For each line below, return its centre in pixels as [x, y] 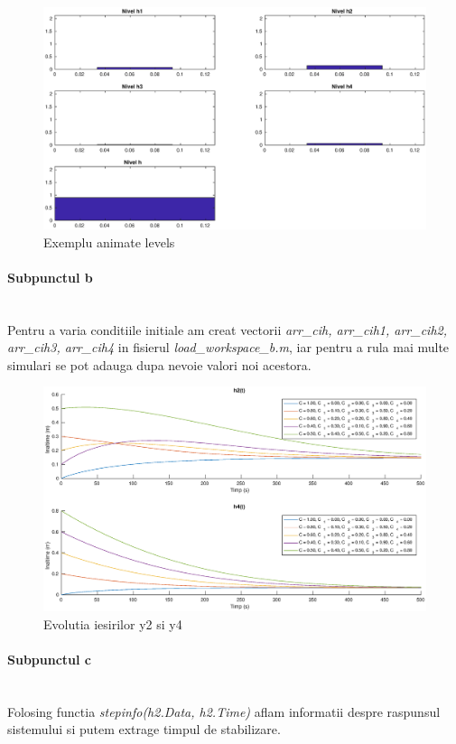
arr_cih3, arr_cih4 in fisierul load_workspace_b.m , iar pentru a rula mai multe [228, 347]
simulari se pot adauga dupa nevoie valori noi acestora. [159, 364]
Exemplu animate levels [109, 242]
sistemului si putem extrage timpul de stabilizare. [144, 729]
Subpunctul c [50, 659]
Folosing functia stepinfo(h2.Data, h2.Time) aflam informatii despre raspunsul [224, 711]
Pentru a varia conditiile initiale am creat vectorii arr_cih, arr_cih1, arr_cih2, [227, 329]
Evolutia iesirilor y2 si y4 [113, 623]
